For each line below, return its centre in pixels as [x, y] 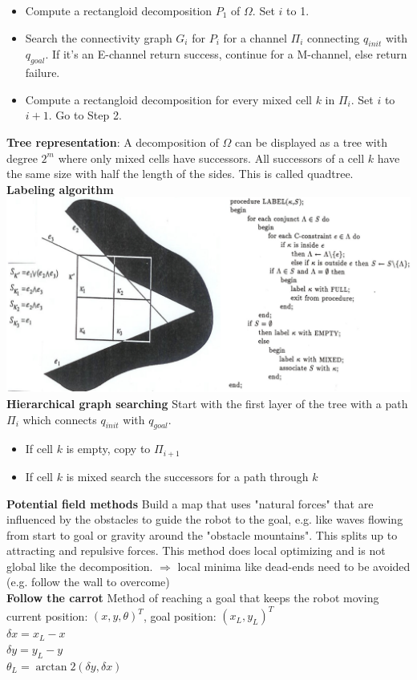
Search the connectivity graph [99, 37]
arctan [51, 667]
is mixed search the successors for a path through [187, 476]
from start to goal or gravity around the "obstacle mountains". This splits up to [202, 534]
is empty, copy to [108, 449]
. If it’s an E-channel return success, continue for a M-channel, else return [226, 54]
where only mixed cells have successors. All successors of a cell [211, 158]
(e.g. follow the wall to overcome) [88, 582]
